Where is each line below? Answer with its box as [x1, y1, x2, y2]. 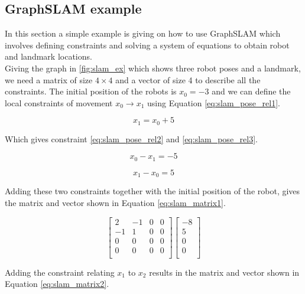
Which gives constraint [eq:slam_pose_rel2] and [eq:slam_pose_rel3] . [5, 132, 258, 145]
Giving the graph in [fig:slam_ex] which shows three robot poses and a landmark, [5, 61, 301, 74]
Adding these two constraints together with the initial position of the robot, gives [5, 185, 300, 197]
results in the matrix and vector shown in [149, 266, 300, 278]
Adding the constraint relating [5, 266, 115, 278]
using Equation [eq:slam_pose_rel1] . [147, 96, 280, 109]
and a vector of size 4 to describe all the [115, 73, 261, 86]
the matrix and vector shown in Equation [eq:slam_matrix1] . [5, 196, 226, 208]
